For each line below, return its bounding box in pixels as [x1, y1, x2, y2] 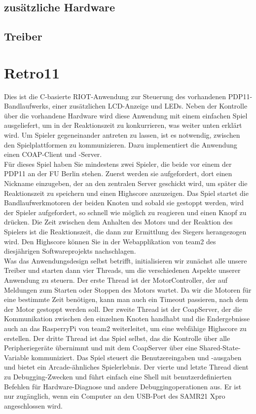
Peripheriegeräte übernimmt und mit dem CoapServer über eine [4, 342, 197, 353]
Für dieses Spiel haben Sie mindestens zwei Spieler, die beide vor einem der [4, 158, 232, 169]
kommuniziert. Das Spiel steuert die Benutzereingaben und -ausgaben [31, 352, 242, 362]
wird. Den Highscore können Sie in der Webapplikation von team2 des [4, 236, 216, 246]
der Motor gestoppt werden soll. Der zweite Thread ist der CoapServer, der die [4, 303, 242, 314]
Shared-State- [199, 342, 241, 353]
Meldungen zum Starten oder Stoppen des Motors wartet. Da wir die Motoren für [4, 284, 252, 295]
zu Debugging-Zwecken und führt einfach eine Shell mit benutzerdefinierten [4, 371, 232, 381]
